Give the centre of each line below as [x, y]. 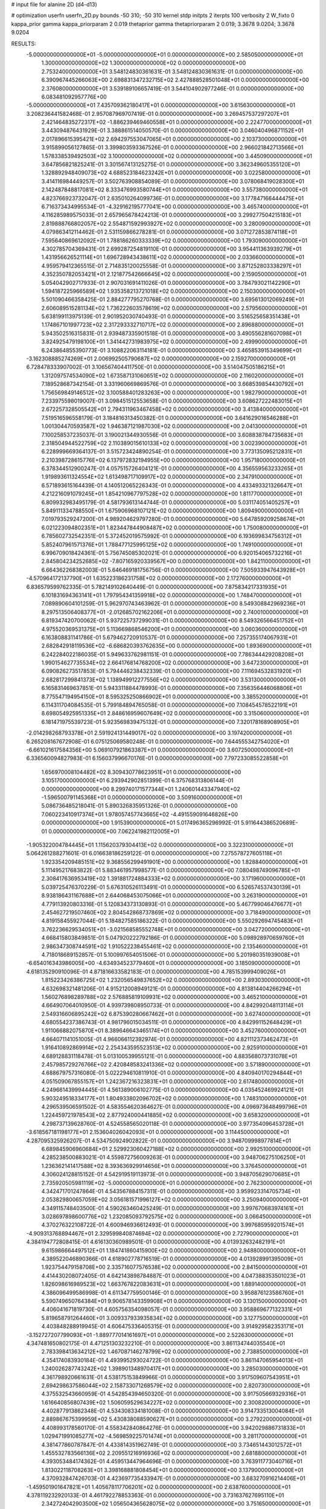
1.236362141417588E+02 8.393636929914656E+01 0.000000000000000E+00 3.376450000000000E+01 [174, 1166]
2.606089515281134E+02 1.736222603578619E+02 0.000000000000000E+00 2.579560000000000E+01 [174, 308]
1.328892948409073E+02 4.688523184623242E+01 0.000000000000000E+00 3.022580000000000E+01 [176, 173]
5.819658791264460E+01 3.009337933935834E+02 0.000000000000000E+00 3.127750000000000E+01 [174, 1318]
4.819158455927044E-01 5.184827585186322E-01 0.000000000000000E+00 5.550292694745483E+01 [172, 921]
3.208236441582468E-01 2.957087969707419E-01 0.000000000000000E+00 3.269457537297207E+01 [158, 113]
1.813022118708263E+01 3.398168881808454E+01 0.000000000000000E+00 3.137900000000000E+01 [172, 1470]
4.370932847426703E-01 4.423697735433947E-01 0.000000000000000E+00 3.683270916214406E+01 [174, 1478]
